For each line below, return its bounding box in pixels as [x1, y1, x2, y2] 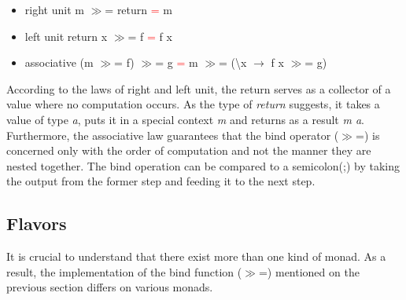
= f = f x [127, 27, 172, 44]
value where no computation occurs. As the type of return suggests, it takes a [6, 96, 380, 112]
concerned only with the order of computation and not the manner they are [6, 142, 371, 159]
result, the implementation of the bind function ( [6, 263, 242, 280]
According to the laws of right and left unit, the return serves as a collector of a [6, 80, 391, 97]
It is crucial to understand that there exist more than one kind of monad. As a [6, 248, 386, 265]
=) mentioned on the [258, 263, 360, 280]
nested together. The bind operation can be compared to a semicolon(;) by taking [6, 157, 400, 174]
